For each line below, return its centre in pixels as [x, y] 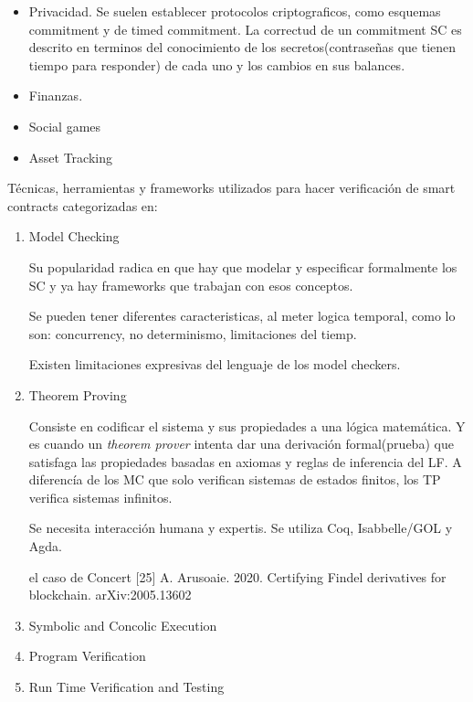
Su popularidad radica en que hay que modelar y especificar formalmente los [243, 266]
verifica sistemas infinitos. [100, 497]
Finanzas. [56, 96]
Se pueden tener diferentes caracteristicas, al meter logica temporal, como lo [242, 316]
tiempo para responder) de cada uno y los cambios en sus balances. [217, 64]
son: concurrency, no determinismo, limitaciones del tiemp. [193, 333]
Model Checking [74, 236]
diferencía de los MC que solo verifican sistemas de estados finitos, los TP [235, 479]
